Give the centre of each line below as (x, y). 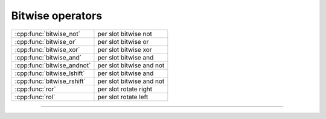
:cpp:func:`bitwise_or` (46, 41)
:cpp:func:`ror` (35, 89)
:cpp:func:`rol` (35, 97)
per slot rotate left (123, 97)
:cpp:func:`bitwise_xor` (47, 49)
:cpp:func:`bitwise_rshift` (50, 81)
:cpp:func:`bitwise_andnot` (53, 65)
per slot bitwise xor (125, 49)
